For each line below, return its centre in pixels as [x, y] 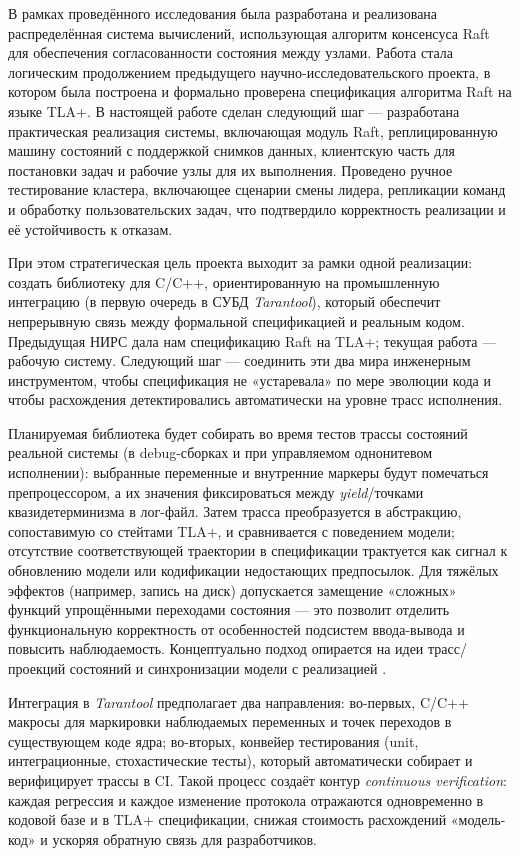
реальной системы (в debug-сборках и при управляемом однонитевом [220, 452]
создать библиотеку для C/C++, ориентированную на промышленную [224, 281]
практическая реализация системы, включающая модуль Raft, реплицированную [253, 130]
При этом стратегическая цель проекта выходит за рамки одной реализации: [240, 262]
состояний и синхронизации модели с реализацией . [228, 668]
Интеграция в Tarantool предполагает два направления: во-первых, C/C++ [238, 701]
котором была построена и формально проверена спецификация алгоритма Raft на [260, 91]
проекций [37, 668]
